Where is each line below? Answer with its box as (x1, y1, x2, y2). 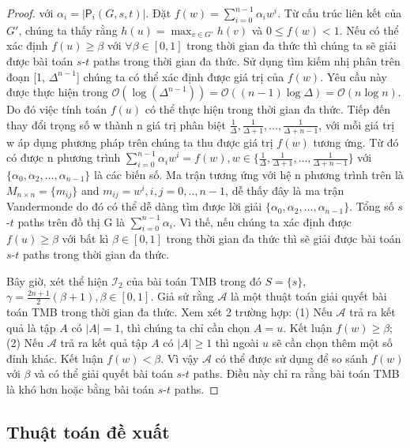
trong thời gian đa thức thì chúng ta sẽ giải (186, 37, 397, 54)
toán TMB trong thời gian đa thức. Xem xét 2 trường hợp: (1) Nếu (6, 304, 333, 320)
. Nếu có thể (339, 21, 399, 38)
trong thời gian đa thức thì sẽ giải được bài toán (166, 230, 401, 247)
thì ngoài (215, 334, 259, 351)
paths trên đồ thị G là (17, 213, 125, 230)
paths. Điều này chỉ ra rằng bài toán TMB (193, 365, 400, 382)
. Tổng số (349, 198, 394, 215)
